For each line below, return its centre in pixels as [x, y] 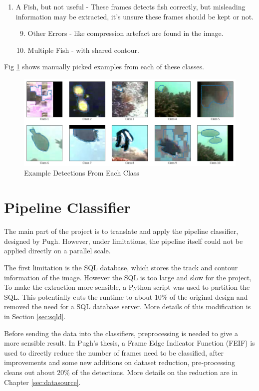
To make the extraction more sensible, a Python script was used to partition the [127, 287]
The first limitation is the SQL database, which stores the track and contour [121, 267]
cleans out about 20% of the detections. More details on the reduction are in [121, 372]
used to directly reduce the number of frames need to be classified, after [114, 352]
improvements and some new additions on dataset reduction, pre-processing [120, 362]
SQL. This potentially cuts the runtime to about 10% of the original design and [126, 296]
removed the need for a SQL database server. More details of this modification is [128, 306]
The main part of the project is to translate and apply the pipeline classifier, [121, 231]
